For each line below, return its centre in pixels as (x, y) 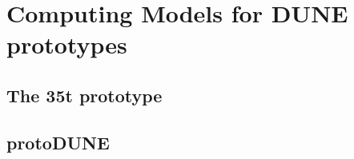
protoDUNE (58, 142)
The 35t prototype (84, 95)
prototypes (67, 44)
